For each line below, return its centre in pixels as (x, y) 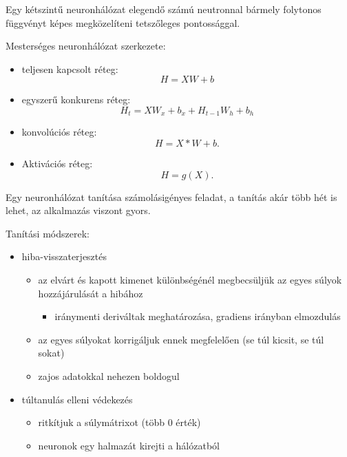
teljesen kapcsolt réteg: (70, 68)
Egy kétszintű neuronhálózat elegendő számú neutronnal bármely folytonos (164, 9)
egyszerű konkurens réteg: (76, 99)
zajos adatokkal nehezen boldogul (109, 375)
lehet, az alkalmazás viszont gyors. (78, 210)
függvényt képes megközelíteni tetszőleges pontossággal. (123, 22)
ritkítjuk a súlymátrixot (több (101, 422)
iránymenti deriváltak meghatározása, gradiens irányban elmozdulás (198, 316)
